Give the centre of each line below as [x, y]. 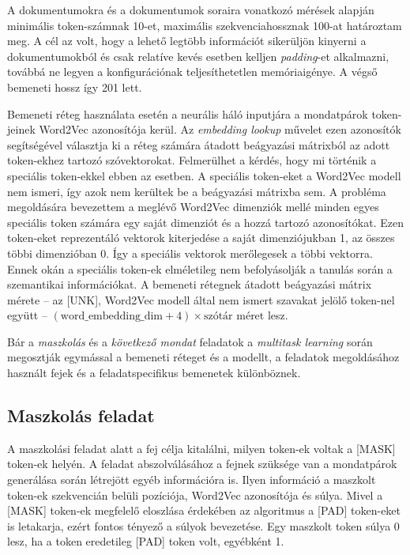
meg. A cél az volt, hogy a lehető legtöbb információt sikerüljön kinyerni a [187, 41]
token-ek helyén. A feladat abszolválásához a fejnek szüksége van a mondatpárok [202, 464]
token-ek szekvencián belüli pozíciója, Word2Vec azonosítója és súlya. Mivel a [195, 495]
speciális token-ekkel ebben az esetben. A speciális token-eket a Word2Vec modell [204, 175]
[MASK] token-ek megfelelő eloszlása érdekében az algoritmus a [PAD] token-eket [204, 510]
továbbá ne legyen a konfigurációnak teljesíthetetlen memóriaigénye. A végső [192, 72]
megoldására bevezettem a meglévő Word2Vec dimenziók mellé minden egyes [193, 207]
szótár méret [234, 317]
